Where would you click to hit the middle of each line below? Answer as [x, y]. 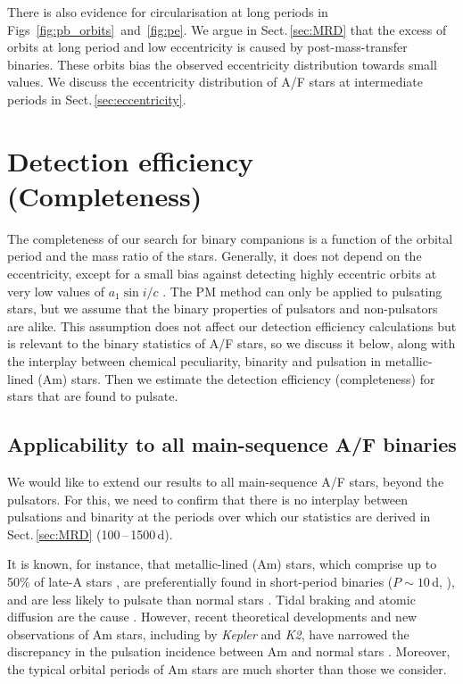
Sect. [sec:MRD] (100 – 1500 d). [90, 534]
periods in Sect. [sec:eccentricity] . [97, 99]
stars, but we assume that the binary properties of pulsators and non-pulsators [223, 309]
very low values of [56, 291]
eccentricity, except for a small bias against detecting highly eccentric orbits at [222, 274]
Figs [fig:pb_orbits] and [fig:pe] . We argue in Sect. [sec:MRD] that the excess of [227, 29]
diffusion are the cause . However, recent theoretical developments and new [212, 617]
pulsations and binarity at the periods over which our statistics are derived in [219, 517]
